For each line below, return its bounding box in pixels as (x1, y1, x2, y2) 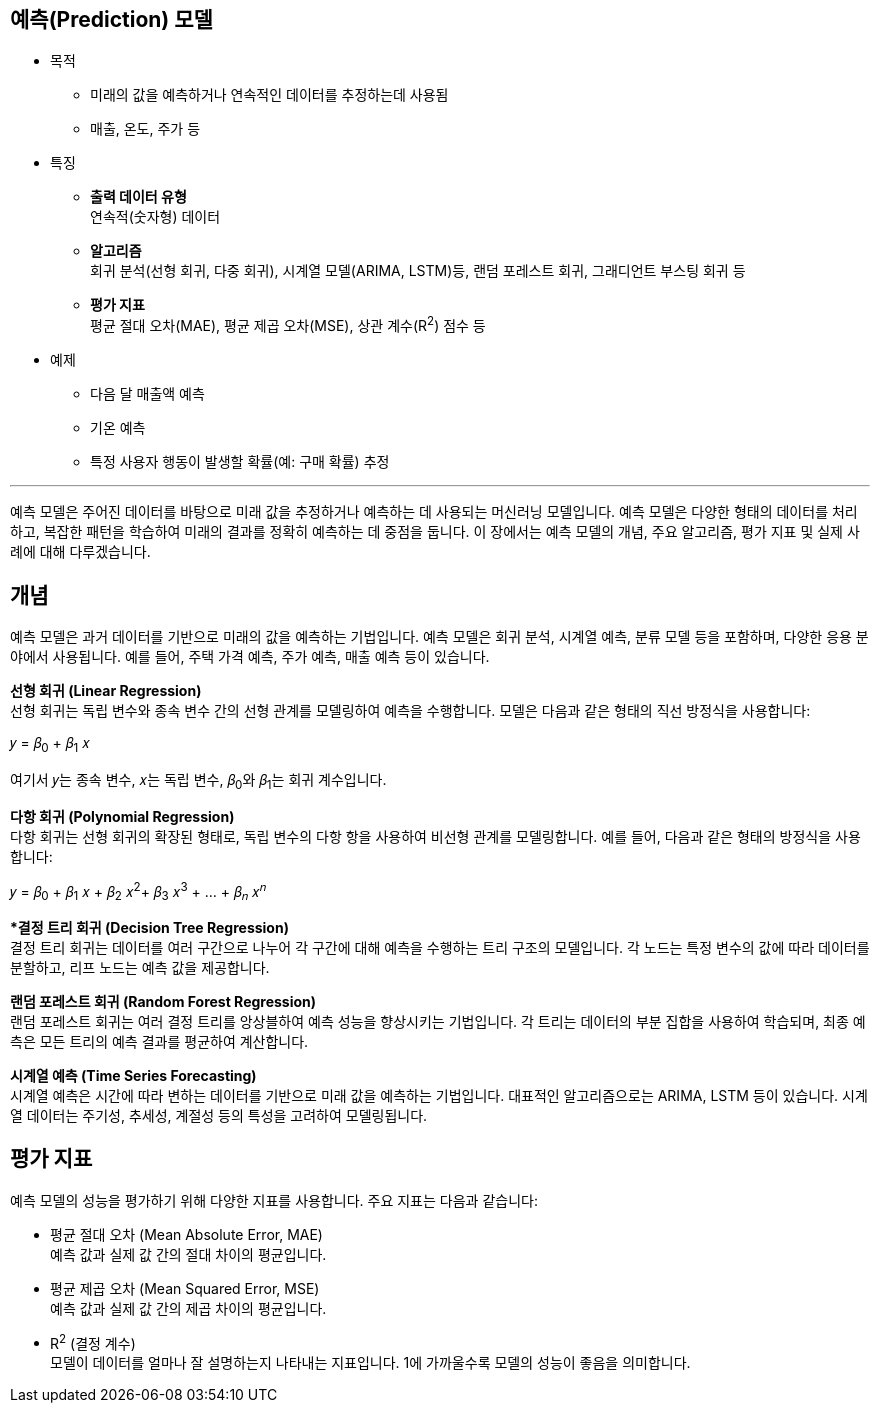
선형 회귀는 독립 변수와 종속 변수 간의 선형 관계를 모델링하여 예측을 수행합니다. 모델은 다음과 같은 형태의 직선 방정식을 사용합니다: (10, 701, 811, 719)
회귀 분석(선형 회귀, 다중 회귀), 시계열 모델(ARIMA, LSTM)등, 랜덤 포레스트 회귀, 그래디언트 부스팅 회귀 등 (90, 262, 746, 280)
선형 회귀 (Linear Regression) (10, 681, 202, 699)
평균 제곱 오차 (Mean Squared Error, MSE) (50, 1279, 320, 1297)
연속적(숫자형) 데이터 (90, 208, 221, 226)
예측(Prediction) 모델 (10, 7, 213, 32)
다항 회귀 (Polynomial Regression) (10, 807, 235, 825)
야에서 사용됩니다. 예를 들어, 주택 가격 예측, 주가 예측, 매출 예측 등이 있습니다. (10, 647, 490, 665)
